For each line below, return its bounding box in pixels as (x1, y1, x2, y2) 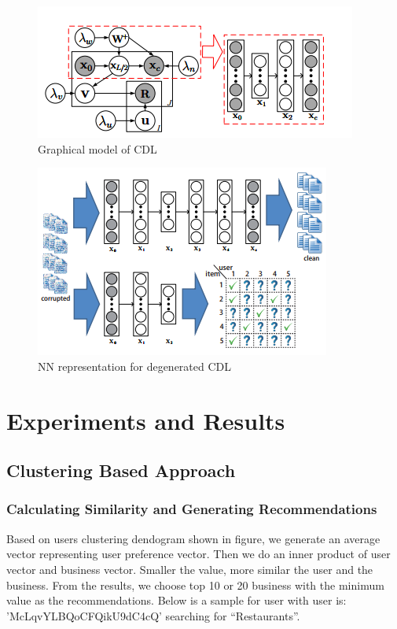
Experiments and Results (6, 404, 285, 436)
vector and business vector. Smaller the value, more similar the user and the (6, 561, 373, 577)
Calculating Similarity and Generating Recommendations (6, 499, 377, 519)
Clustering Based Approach (6, 458, 236, 483)
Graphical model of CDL (38, 140, 157, 157)
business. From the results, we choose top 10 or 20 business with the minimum (6, 576, 384, 593)
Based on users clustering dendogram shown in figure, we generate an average (6, 530, 380, 546)
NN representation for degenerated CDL (38, 357, 232, 374)
